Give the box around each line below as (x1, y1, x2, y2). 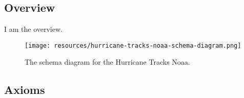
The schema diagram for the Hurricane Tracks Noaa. (25, 56, 190, 67)
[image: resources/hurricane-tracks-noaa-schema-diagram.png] (25, 42, 241, 49)
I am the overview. (4, 24, 63, 34)
